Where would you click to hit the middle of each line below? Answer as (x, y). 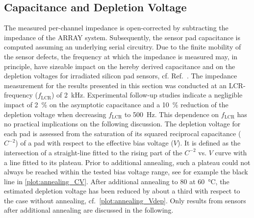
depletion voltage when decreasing (55, 114)
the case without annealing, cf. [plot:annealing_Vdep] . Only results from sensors (125, 200)
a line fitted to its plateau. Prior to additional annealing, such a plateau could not (127, 162)
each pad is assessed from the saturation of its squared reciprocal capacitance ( (123, 133)
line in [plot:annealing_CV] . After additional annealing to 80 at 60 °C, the (117, 181)
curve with (231, 152)
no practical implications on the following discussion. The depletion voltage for (122, 124)
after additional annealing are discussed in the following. (89, 210)
